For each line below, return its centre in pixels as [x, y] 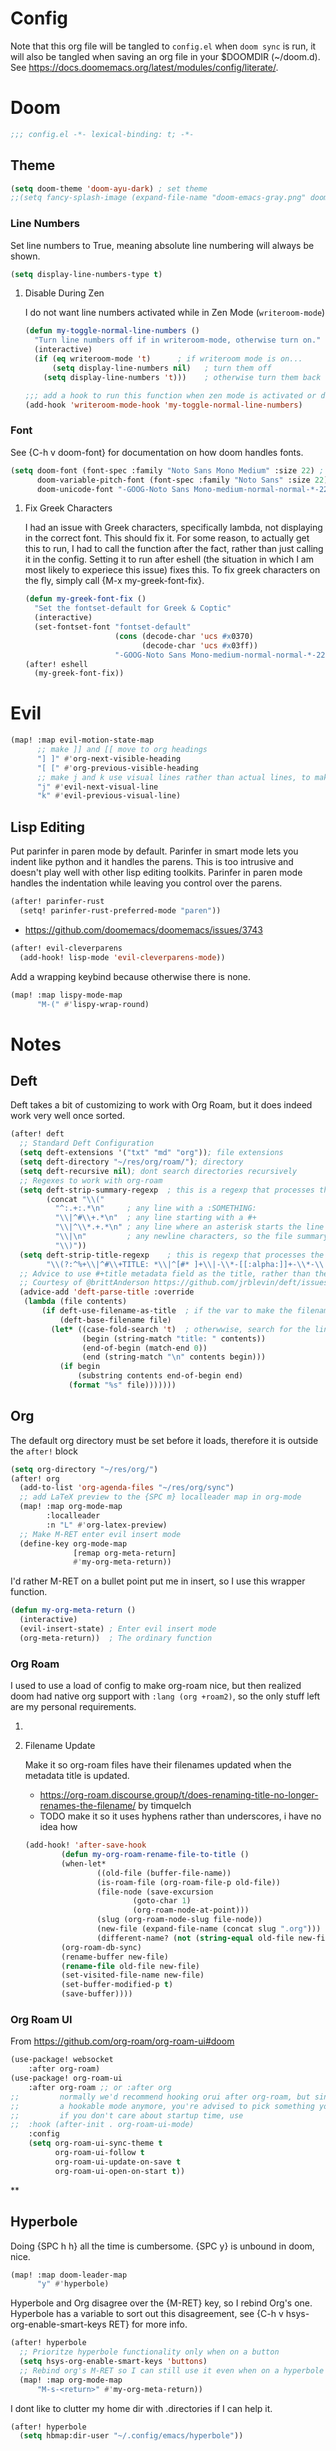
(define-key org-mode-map [73, 1543]
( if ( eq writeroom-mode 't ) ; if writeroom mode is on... [168, 359]
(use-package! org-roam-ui [66, 2078]
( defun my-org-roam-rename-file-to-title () [155, 1855]
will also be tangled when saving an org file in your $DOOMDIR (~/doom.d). [165, 56]
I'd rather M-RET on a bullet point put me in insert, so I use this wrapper [158, 1581]
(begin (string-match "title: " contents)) [174, 1338]
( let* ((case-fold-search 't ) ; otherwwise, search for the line [191, 1329]
